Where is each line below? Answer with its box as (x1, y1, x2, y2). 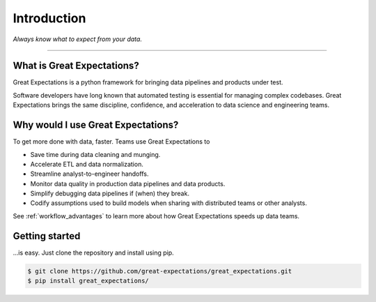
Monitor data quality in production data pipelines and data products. (30, 179, 226, 188)
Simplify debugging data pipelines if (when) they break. (30, 189, 189, 198)
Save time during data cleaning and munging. (30, 150, 161, 158)
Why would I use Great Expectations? (13, 119, 179, 131)
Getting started (13, 230, 81, 242)
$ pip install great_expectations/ (27, 277, 149, 285)
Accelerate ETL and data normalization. (30, 160, 144, 168)
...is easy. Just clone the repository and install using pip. (13, 248, 174, 257)
